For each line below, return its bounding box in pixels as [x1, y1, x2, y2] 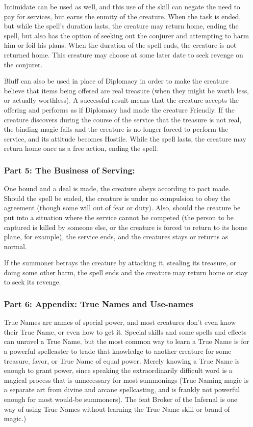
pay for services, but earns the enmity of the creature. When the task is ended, [4, 11, 241, 21]
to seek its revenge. [4, 277, 61, 287]
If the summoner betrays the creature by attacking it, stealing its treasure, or [4, 257, 236, 268]
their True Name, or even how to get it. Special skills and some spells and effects [4, 326, 247, 337]
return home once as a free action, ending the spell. [4, 143, 158, 153]
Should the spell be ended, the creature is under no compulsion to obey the [4, 193, 230, 203]
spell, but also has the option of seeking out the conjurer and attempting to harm [4, 30, 249, 40]
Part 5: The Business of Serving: [4, 164, 135, 176]
